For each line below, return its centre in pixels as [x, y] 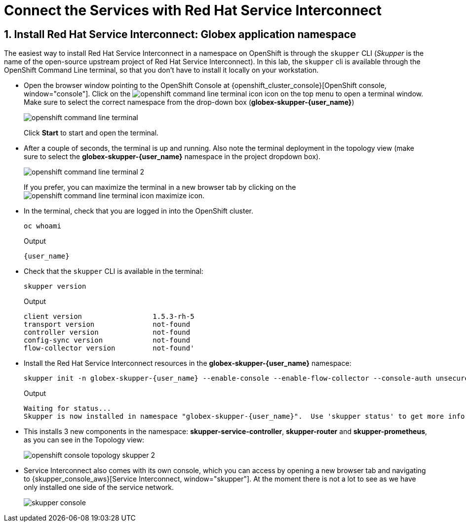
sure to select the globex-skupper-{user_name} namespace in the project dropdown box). [172, 157]
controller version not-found [107, 332]
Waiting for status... [68, 409]
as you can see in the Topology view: [84, 440]
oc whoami [42, 226]
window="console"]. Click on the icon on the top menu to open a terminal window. [224, 94]
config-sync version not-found [107, 340]
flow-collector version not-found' [109, 348]
